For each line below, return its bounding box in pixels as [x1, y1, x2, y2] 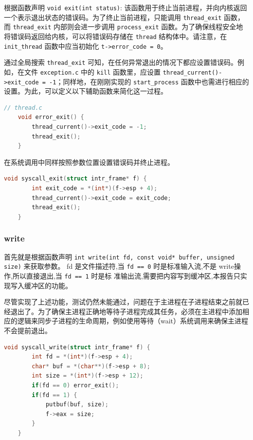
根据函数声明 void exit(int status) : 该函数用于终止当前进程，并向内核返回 [4, 2, 247, 12]
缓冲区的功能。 [24, 280, 72, 290]
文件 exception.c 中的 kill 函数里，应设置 [24, 66, 161, 77]
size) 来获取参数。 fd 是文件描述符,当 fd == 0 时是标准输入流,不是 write [4, 261, 234, 271]
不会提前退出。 [4, 325, 52, 335]
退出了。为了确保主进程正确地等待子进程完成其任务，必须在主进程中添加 [10, 306, 242, 316]
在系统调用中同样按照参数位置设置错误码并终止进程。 [4, 157, 174, 167]
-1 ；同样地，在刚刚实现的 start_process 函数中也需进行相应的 [49, 76, 249, 86]
